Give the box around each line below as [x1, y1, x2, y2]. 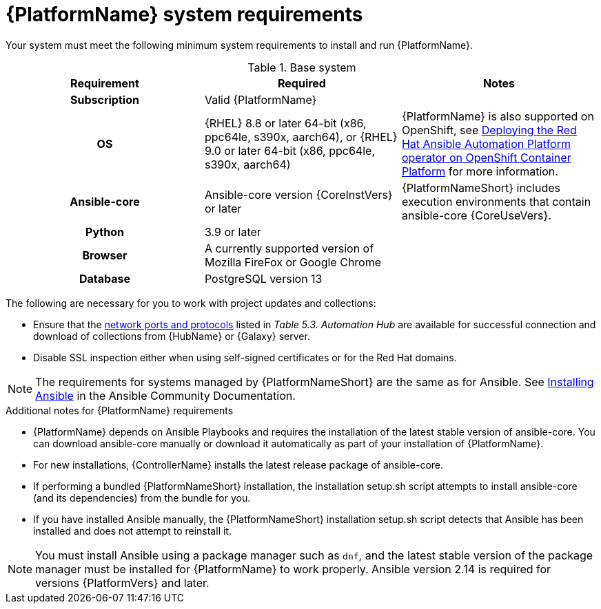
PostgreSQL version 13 [204, 271, 323, 286]
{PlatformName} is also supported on [401, 109, 594, 123]
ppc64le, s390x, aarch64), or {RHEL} [204, 129, 398, 144]
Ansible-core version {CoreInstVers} [204, 187, 393, 202]
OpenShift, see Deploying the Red [401, 122, 577, 137]
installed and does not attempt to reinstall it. [33, 524, 232, 537]
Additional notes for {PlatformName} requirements [6, 404, 234, 416]
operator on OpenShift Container [401, 150, 571, 164]
